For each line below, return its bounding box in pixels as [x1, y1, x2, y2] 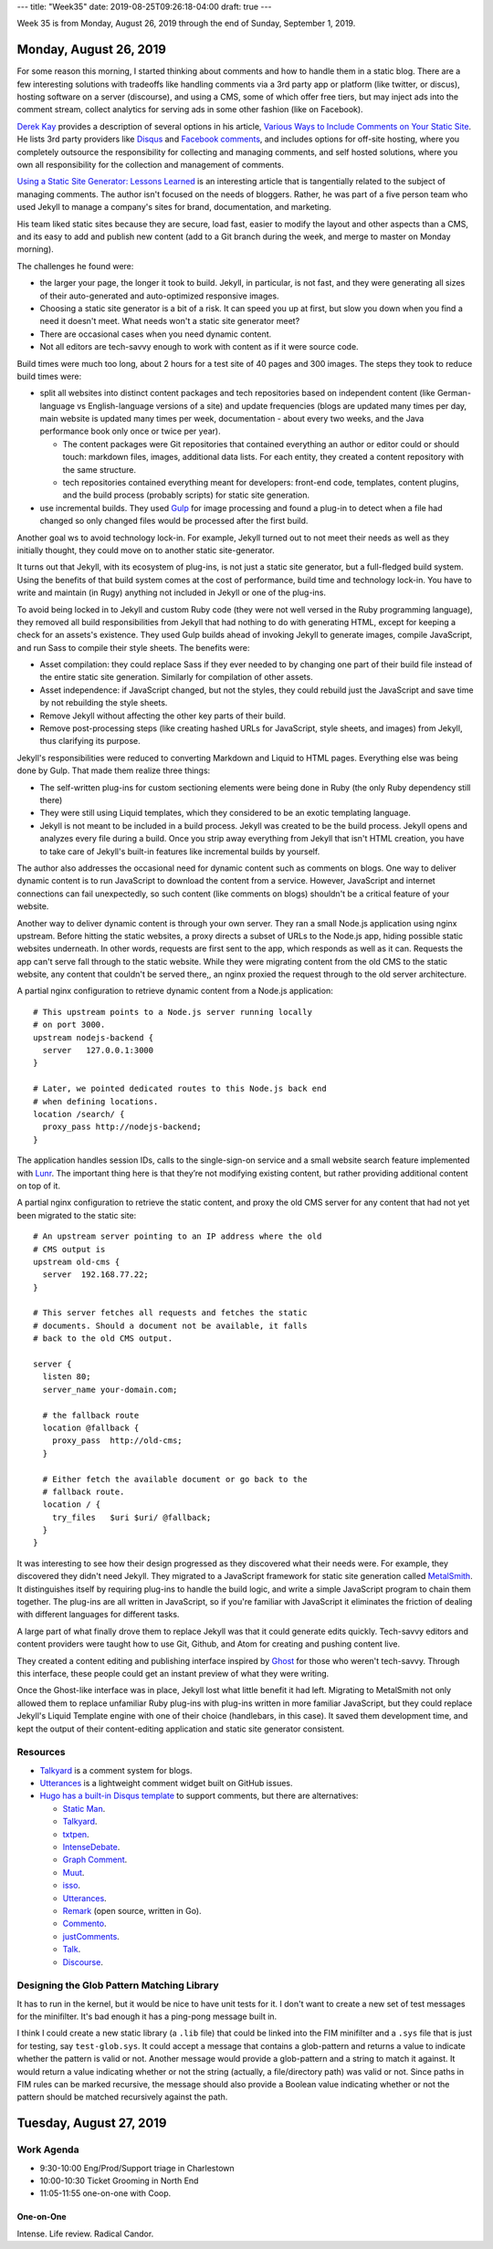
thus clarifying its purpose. [39, 736, 141, 747]
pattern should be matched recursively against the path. [16, 2091, 228, 2103]
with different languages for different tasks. [16, 1609, 180, 1620]
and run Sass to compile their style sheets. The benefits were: [16, 642, 250, 653]
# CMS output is [33, 1244, 106, 1254]
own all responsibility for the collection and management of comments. [16, 160, 285, 171]
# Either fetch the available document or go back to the [42, 1474, 308, 1484]
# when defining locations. [33, 1096, 159, 1106]
